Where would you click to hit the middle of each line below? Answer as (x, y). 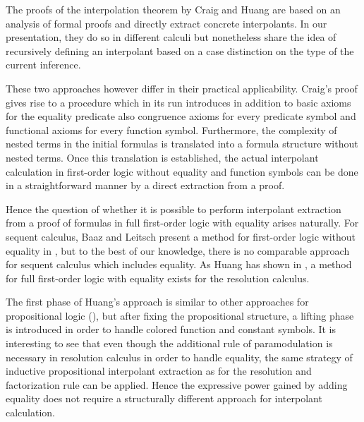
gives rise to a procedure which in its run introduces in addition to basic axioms (178, 102)
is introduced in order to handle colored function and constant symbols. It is (171, 329)
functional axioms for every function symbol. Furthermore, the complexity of (171, 129)
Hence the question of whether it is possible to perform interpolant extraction (174, 209)
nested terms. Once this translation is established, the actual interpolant (162, 157)
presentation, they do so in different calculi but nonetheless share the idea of (171, 37)
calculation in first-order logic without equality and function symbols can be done (182, 171)
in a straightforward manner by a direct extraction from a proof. (145, 185)
